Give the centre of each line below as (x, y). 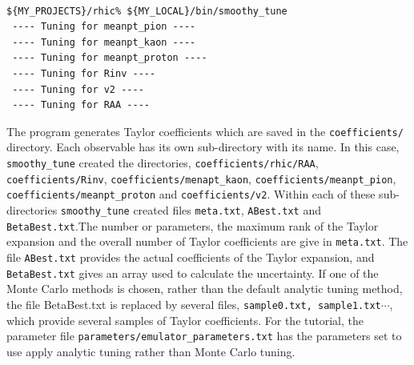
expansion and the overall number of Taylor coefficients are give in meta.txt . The (207, 241)
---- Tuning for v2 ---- (78, 89)
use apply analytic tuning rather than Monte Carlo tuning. (151, 351)
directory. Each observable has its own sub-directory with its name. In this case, (203, 147)
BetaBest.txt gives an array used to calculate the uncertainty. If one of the (193, 273)
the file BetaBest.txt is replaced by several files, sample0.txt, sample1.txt (194, 304)
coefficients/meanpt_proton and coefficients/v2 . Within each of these (191, 194)
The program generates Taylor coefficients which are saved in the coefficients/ (205, 131)
